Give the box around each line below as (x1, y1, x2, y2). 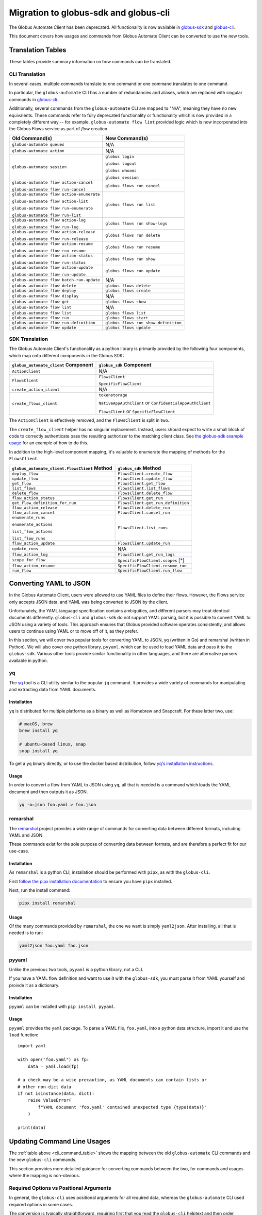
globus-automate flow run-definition (12, 320, 96, 325)
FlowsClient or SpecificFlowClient (98, 408, 176, 415)
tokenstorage (98, 393, 128, 398)
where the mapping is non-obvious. (9, 1173, 80, 1179)
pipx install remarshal (19, 900, 76, 906)
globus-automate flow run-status (12, 260, 86, 265)
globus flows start (105, 315, 148, 320)
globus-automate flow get (12, 299, 69, 304)
